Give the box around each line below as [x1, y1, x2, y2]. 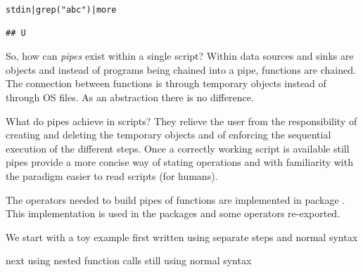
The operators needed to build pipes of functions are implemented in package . [6, 192, 345, 207]
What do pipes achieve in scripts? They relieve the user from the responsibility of [6, 113, 357, 128]
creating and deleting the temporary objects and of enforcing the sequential [6, 127, 331, 142]
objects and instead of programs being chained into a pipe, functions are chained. [6, 62, 356, 77]
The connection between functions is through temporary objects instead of [6, 76, 326, 91]
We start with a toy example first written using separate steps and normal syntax [6, 229, 358, 244]
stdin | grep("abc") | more [6, 5, 117, 15]
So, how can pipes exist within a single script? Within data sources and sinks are [6, 48, 354, 63]
